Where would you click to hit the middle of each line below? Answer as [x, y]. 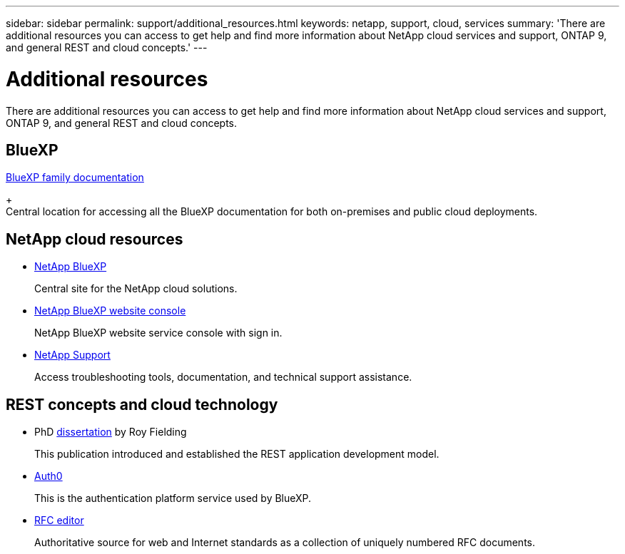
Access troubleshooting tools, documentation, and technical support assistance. [223, 377]
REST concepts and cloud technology [142, 404]
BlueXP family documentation [75, 178]
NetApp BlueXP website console [110, 311]
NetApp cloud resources [95, 239]
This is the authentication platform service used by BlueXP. [173, 498]
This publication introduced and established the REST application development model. [237, 454]
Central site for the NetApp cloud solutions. [136, 289]
